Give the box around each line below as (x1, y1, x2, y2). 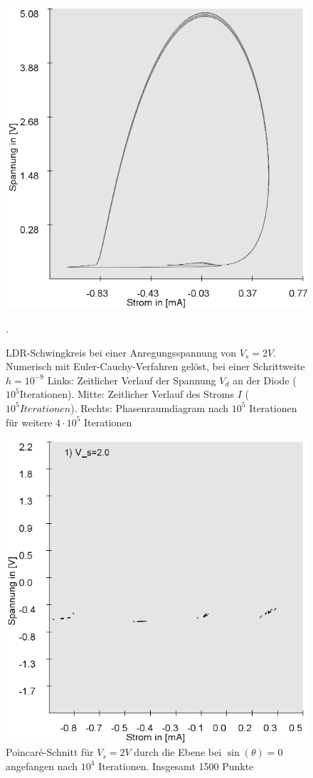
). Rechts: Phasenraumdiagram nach (70, 400, 229, 415)
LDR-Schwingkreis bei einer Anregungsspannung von (6, 345, 237, 359)
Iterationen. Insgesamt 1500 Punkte (98, 758, 254, 773)
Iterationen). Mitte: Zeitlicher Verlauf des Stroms (19, 387, 235, 401)
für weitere (6, 414, 53, 429)
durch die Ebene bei (134, 745, 222, 759)
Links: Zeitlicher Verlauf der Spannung (47, 372, 216, 387)
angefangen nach (6, 758, 78, 773)
